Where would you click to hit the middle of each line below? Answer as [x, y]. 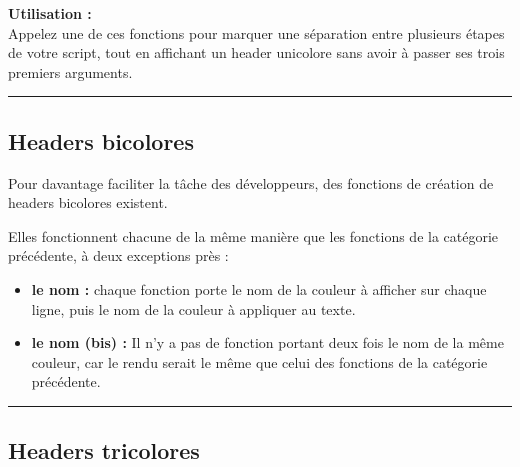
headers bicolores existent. [88, 202]
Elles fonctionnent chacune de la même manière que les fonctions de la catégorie [253, 235]
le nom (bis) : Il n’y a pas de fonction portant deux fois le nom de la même [267, 342]
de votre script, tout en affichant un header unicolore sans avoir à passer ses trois [256, 52]
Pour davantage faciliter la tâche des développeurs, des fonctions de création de [251, 182]
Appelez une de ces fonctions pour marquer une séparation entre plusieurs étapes [256, 32]
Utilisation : [50, 13]
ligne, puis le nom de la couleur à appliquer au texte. [193, 308]
